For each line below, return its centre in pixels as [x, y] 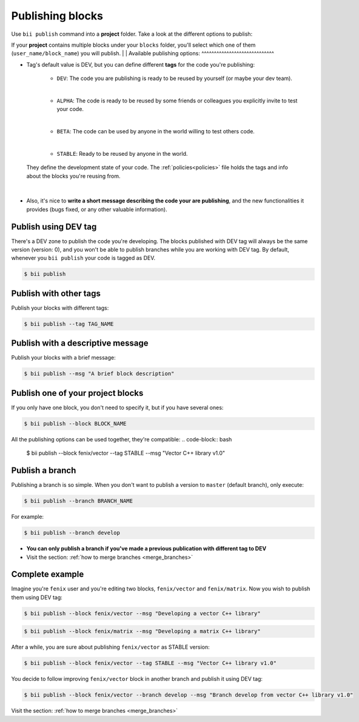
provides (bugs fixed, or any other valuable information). [97, 209]
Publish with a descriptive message [80, 343]
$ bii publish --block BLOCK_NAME [75, 423]
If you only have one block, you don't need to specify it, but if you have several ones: [117, 407]
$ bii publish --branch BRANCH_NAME [79, 501]
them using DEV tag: [37, 597]
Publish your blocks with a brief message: [63, 358]
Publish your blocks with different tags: [60, 308]
